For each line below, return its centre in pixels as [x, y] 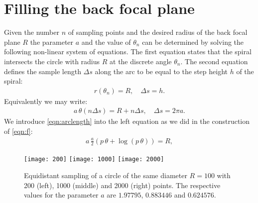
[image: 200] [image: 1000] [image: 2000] [94, 159]
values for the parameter [61, 195]
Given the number [32, 32]
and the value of [106, 42]
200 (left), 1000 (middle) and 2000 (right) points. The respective [122, 185]
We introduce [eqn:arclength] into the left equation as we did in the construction [127, 121]
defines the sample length [43, 71]
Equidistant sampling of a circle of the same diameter [106, 175]
